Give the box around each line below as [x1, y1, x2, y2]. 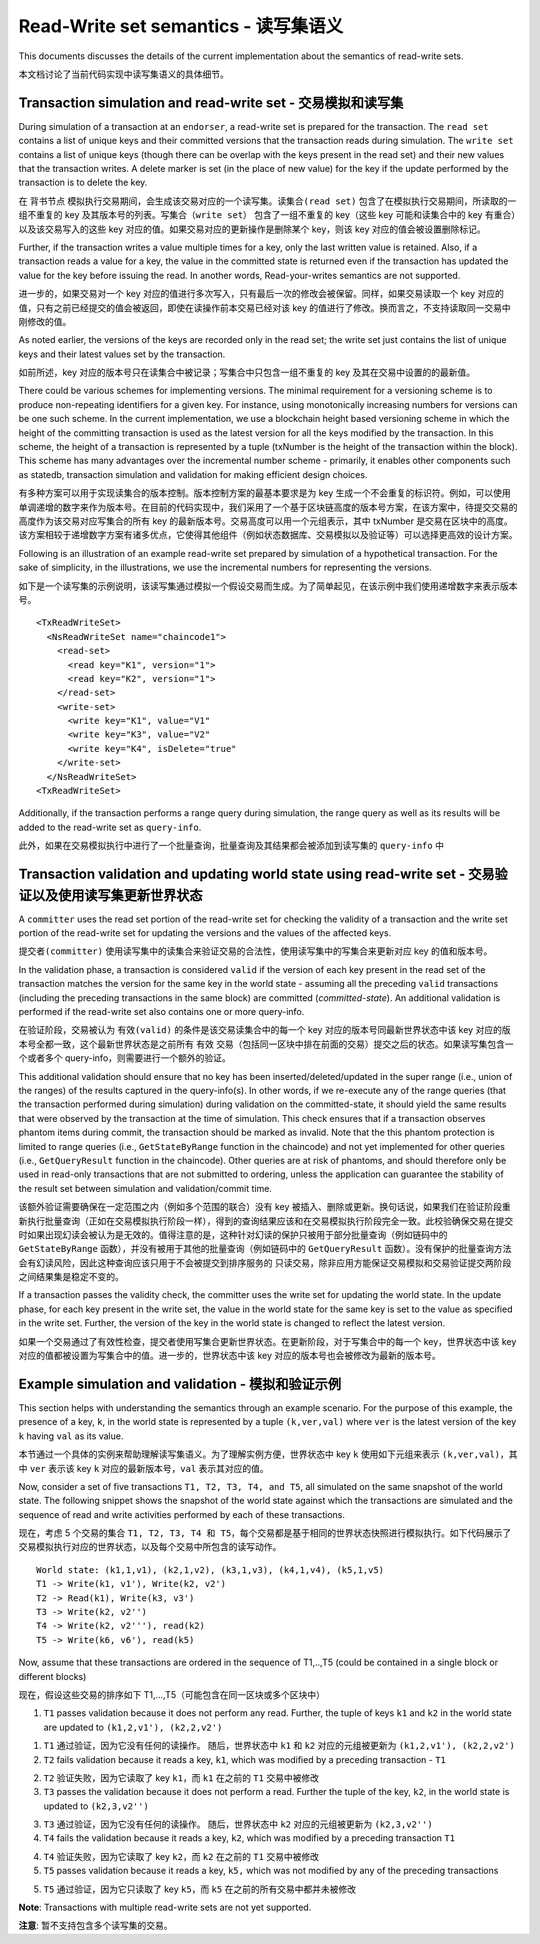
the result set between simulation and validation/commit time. [18, 1182, 272, 1194]
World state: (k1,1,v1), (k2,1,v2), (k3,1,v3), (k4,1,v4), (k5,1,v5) [36, 1564, 385, 1575]
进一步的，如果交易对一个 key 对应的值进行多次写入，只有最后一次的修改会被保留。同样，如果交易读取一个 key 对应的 [18, 288, 504, 300]
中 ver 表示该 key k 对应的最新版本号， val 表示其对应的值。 [18, 1462, 269, 1474]
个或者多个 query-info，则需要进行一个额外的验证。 [18, 1052, 232, 1064]
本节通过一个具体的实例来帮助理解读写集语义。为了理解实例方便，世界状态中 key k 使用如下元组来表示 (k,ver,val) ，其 [18, 1448, 519, 1460]
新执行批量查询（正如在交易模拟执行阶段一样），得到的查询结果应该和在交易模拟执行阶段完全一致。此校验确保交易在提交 [18, 1215, 514, 1227]
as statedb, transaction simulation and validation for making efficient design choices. [18, 468, 368, 480]
